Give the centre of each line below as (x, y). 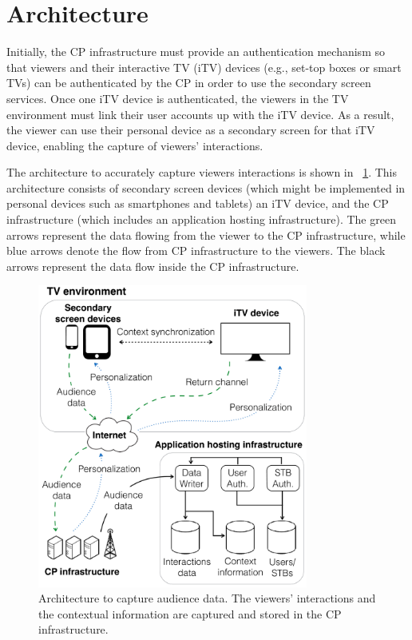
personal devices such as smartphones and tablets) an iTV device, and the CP (198, 203)
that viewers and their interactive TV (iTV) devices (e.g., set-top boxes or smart (204, 67)
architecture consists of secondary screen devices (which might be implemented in (206, 187)
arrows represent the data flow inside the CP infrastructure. (153, 266)
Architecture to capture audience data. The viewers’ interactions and (207, 598)
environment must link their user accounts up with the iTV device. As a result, (200, 114)
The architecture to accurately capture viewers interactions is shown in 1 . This (202, 172)
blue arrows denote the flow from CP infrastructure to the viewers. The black (196, 250)
